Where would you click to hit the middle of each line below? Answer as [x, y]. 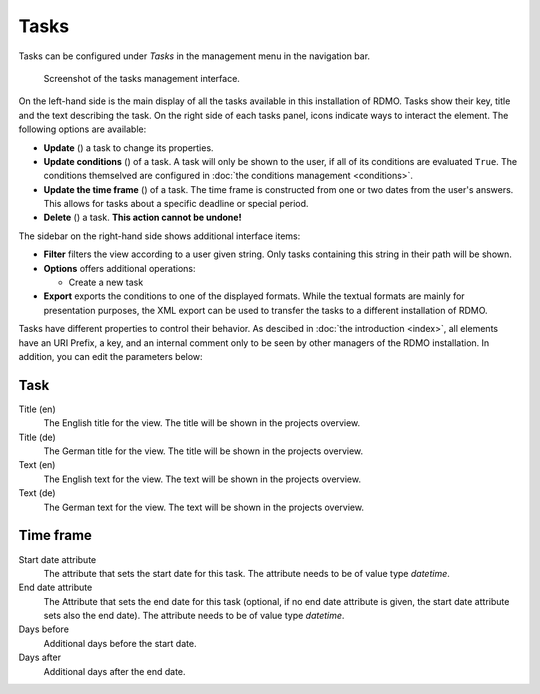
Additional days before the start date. [120, 643]
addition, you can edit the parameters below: [111, 356]
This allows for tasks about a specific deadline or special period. [176, 204]
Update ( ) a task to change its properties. [128, 147]
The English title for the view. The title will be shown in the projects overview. [202, 423]
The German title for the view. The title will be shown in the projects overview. [203, 451]
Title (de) [37, 437]
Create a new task [106, 282]
